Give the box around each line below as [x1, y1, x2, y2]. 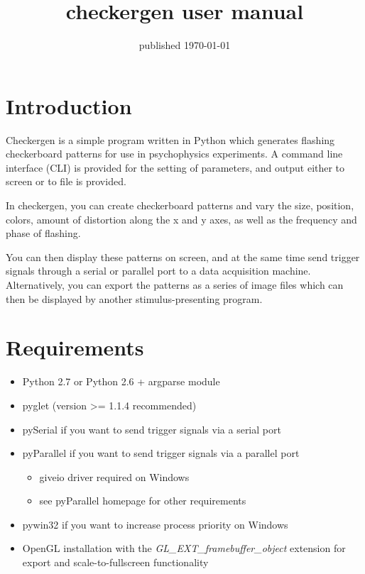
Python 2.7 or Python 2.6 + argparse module [22, 374, 220, 389]
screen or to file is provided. [6, 174, 126, 189]
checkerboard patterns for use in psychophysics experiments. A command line [6, 146, 343, 161]
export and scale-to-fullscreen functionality [22, 555, 209, 570]
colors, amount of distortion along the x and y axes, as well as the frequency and [6, 211, 357, 226]
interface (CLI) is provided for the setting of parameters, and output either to [6, 160, 345, 175]
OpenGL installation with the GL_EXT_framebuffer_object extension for [22, 541, 346, 556]
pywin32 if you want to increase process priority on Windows [22, 517, 288, 531]
